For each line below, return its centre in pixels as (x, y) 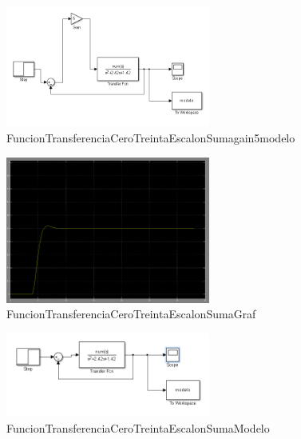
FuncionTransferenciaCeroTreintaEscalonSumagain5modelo (151, 137)
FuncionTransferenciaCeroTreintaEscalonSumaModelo (138, 427)
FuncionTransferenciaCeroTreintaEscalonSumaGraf (131, 314)
